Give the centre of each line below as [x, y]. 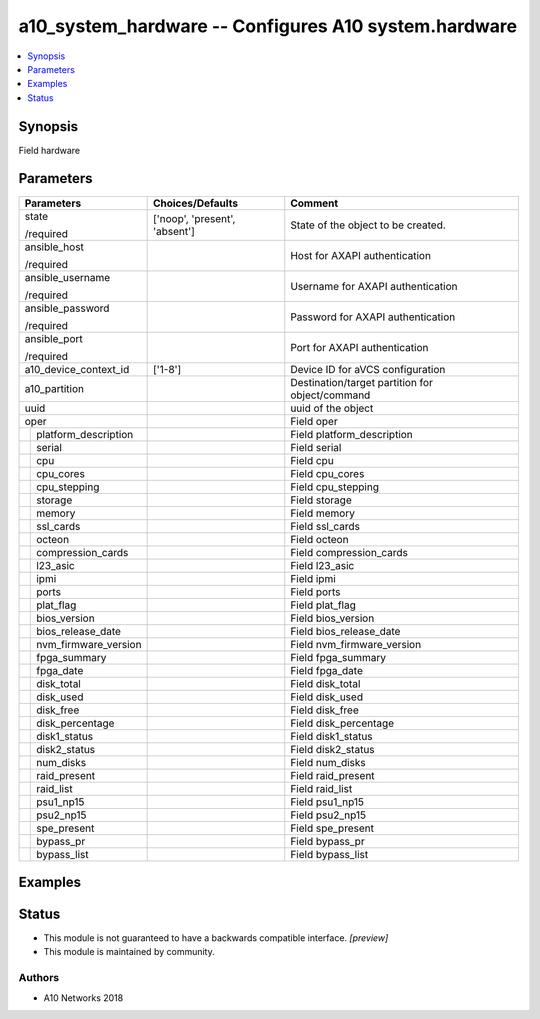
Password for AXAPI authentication [373, 317]
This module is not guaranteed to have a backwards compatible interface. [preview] [216, 938]
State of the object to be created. [368, 225]
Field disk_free [324, 710]
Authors [39, 978]
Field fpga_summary [338, 657]
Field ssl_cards [325, 526]
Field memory [322, 513]
